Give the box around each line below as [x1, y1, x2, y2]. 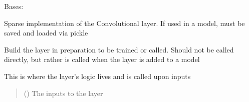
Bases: [4, 1, 24, 11]
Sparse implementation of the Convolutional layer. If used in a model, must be [4, 17, 245, 28]
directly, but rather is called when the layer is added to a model [4, 54, 200, 64]
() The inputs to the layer [24, 87, 103, 98]
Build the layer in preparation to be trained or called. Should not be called [4, 44, 234, 54]
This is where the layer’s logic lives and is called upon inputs [4, 70, 191, 81]
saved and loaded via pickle [4, 27, 88, 38]
